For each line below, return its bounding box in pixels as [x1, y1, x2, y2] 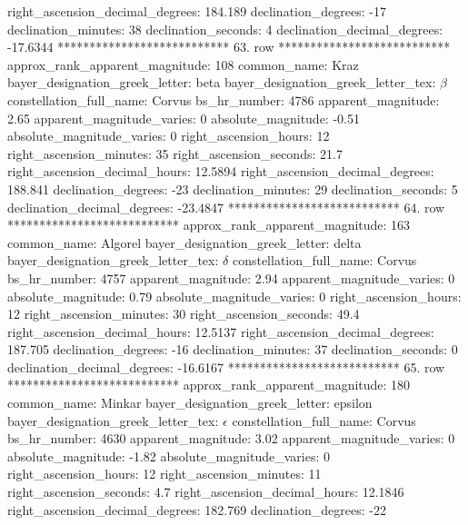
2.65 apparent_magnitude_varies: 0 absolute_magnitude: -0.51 [7, 108, 360, 127]
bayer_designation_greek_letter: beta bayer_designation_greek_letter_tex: [7, 73, 436, 92]
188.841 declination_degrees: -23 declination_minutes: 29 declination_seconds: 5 [7, 179, 458, 198]
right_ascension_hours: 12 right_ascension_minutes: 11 [7, 464, 322, 483]
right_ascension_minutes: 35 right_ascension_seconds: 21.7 [7, 144, 343, 163]
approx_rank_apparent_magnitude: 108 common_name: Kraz [7, 54, 359, 74]
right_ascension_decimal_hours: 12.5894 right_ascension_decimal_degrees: [7, 162, 434, 181]
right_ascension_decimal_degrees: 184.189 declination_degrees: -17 [7, 2, 386, 20]
